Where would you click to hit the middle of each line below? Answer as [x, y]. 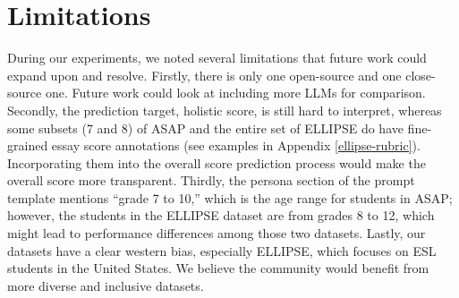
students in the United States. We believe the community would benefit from [218, 268]
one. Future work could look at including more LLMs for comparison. [235, 93]
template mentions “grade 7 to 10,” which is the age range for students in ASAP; [230, 197]
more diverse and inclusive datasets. [106, 285]
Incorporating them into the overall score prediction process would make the [217, 162]
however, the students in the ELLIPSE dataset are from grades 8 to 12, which [221, 215]
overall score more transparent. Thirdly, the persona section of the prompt [211, 180]
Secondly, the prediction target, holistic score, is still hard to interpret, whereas [225, 110]
